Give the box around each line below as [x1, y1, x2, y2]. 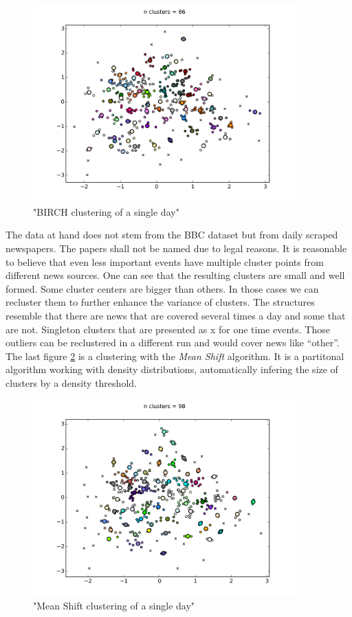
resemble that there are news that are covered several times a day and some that [5, 308, 346, 322]
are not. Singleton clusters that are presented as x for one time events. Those [5, 322, 330, 336]
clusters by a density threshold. [5, 375, 137, 390]
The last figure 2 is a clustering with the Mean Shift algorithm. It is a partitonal [5, 348, 344, 363]
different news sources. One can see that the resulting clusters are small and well [5, 268, 345, 282]
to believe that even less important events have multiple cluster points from [5, 254, 324, 269]
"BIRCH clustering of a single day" [33, 204, 179, 218]
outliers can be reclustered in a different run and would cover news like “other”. [5, 335, 340, 350]
